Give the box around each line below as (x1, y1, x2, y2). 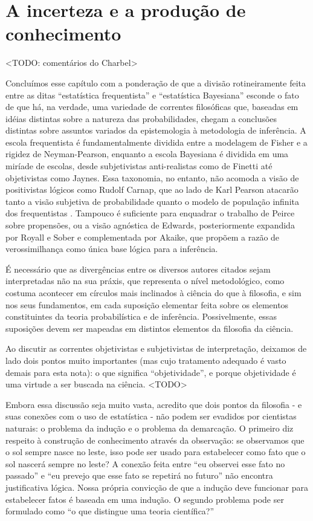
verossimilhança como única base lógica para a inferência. (5, 242, 218, 255)
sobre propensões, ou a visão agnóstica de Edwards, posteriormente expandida (5, 219, 295, 231)
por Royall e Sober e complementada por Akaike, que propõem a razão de (5, 230, 280, 243)
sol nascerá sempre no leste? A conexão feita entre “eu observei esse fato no (5, 457, 285, 470)
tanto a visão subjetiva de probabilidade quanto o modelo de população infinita (5, 195, 299, 207)
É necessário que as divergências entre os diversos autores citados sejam (5, 262, 271, 275)
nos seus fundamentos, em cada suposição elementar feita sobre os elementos (5, 298, 289, 311)
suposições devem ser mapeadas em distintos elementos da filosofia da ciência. (5, 322, 294, 334)
